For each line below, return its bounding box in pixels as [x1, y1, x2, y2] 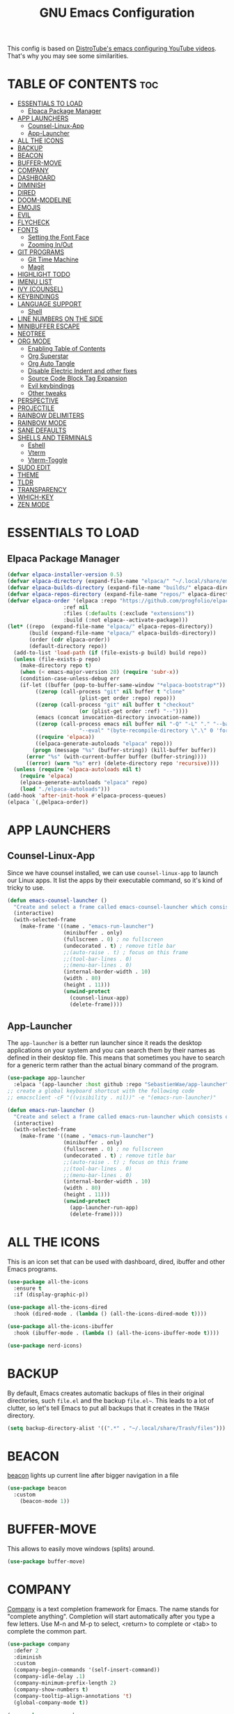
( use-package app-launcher [7, 1074, 86, 1081]
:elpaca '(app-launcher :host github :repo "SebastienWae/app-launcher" [13, 1081, 229, 1088]
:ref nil [63, 603, 89, 611]
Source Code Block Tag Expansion [27, 374, 127, 382]
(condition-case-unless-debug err [19, 675, 120, 682]
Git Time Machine [27, 255, 79, 264]
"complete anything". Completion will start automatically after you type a [7, 1612, 215, 1620]
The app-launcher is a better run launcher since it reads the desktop [7, 1039, 202, 1047]
